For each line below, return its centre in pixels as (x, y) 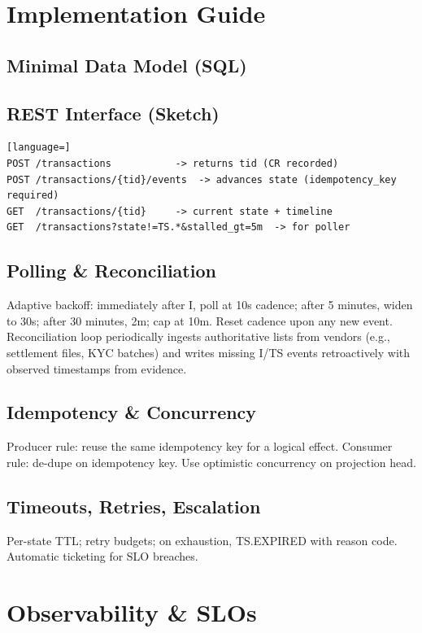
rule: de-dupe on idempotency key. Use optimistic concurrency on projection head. (211, 462)
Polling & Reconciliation (111, 271)
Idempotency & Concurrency (132, 412)
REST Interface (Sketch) (113, 113)
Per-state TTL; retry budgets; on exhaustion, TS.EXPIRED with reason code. (202, 540)
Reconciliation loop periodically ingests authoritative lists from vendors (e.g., (198, 336)
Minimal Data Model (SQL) (127, 65)
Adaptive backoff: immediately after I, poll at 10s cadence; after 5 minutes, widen (210, 305)
